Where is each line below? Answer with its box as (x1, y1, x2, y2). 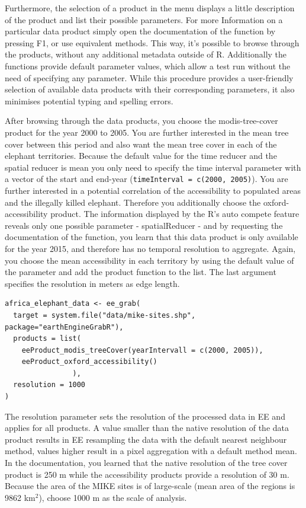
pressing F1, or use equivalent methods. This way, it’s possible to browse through (5, 36, 299, 49)
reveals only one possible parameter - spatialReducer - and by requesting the (5, 219, 283, 231)
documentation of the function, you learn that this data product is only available (5, 231, 298, 243)
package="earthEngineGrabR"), (5, 322, 124, 331)
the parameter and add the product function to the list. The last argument (5, 266, 276, 278)
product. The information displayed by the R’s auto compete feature (50, 207, 299, 220)
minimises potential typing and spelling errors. (5, 94, 173, 107)
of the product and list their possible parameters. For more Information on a (5, 13, 283, 25)
